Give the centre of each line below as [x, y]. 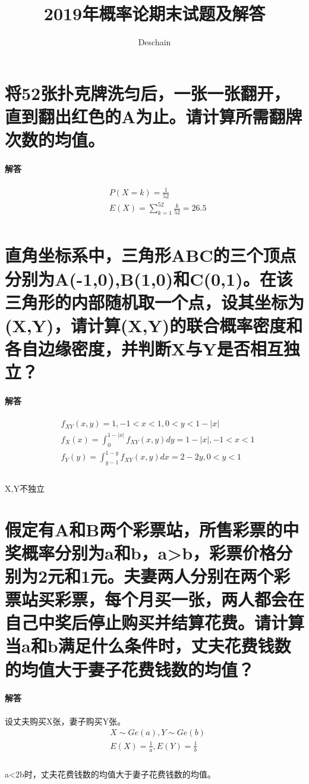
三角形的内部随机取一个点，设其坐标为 [155, 302]
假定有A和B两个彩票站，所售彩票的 [144, 529]
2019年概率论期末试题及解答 [154, 13]
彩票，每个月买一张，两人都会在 [180, 599]
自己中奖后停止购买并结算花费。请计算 [155, 622]
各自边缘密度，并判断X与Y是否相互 [144, 349]
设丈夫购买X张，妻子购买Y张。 [65, 721]
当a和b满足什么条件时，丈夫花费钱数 [148, 646]
